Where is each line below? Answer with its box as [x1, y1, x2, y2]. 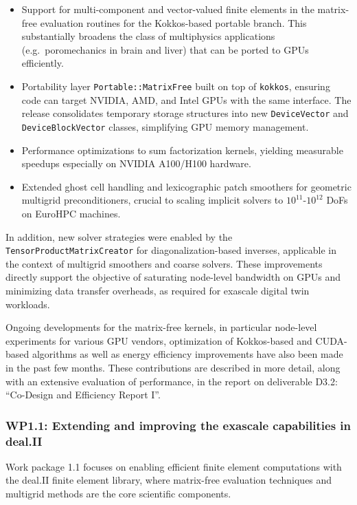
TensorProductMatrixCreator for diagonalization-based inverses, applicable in [5, 243, 337, 257]
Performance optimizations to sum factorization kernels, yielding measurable [21, 142, 343, 157]
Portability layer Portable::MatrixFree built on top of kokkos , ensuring [21, 78, 330, 93]
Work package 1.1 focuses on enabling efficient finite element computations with [5, 459, 342, 473]
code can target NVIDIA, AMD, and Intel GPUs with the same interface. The [21, 92, 352, 107]
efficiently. [21, 56, 64, 70]
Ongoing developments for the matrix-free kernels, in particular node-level [5, 320, 317, 334]
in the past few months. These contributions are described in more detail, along [5, 360, 341, 374]
